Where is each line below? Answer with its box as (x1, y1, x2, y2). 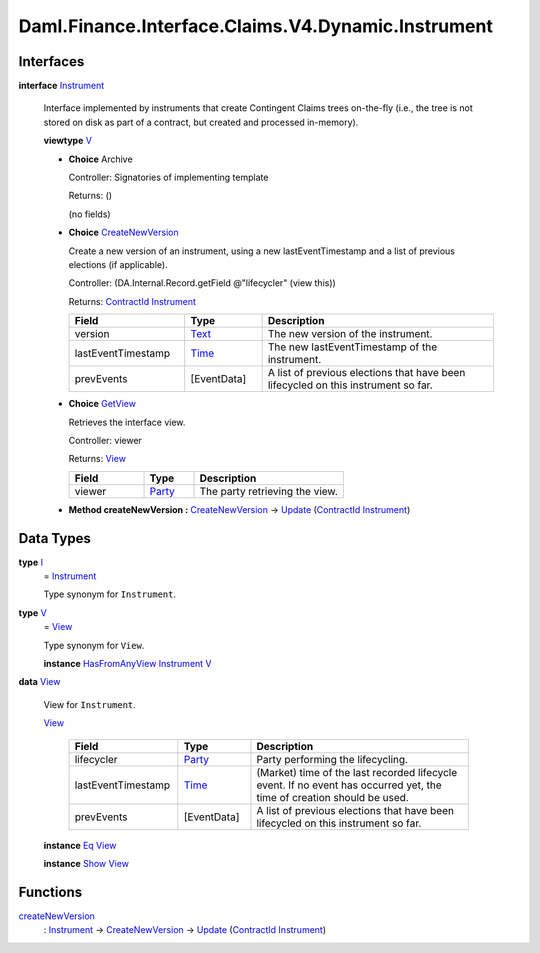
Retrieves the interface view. (68, 416, 186, 428)
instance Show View (43, 857, 130, 869)
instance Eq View (43, 839, 117, 851)
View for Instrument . (43, 698, 137, 710)
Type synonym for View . (43, 639, 145, 651)
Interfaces (18, 53, 85, 70)
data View (18, 676, 61, 688)
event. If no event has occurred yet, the (256, 778, 442, 792)
